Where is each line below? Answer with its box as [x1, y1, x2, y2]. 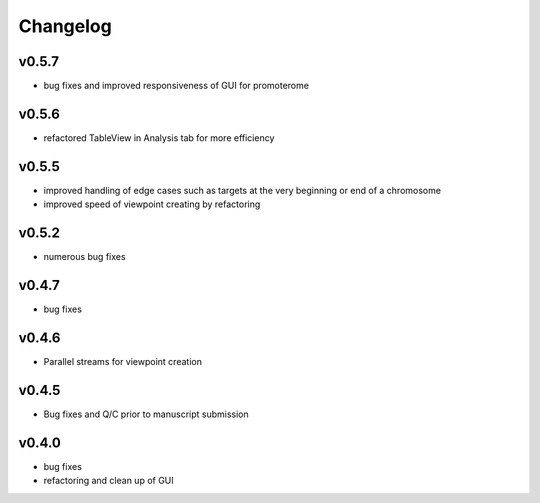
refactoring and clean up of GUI [43, 475, 174, 487]
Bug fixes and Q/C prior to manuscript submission [43, 408, 249, 420]
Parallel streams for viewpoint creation [43, 355, 202, 367]
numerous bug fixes [43, 251, 126, 263]
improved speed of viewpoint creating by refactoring [43, 198, 261, 210]
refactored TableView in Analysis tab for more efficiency [43, 131, 275, 144]
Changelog [18, 15, 112, 37]
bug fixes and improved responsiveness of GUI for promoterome [43, 80, 310, 92]
